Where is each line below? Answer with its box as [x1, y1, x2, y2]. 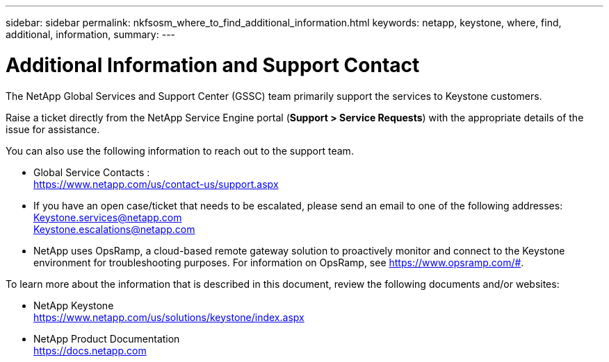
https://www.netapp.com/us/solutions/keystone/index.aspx [33, 311, 304, 323]
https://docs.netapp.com [33, 344, 147, 356]
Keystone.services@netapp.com [33, 211, 182, 223]
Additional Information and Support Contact [6, 53, 420, 77]
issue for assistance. [6, 123, 100, 135]
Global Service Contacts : [33, 166, 150, 178]
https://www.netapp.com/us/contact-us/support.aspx [33, 178, 279, 190]
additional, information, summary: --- [6, 28, 176, 40]
